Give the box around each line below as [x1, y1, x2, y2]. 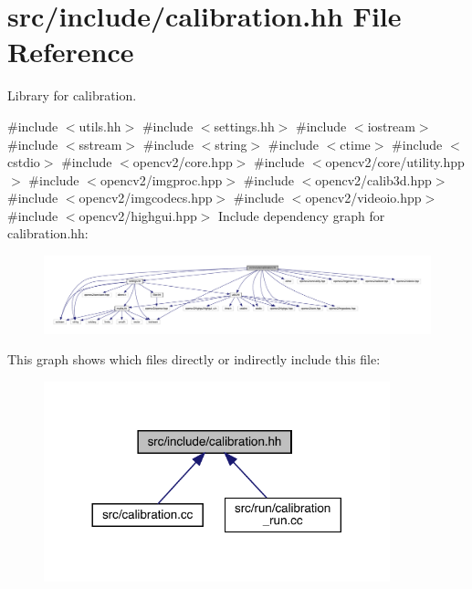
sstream [79, 134, 122, 153]
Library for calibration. [7, 86, 137, 105]
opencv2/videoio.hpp [305, 188, 422, 207]
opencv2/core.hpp [132, 153, 233, 172]
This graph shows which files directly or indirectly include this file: [7, 350, 381, 369]
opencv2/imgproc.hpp [100, 170, 223, 189]
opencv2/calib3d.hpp [315, 170, 432, 189]
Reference [7, 33, 134, 70]
